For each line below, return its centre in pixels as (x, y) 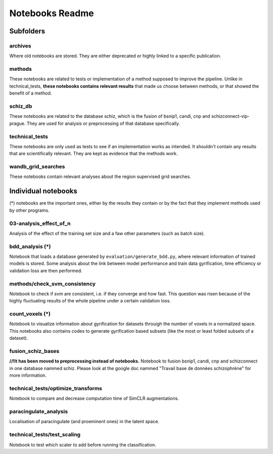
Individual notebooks (43, 191)
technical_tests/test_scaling (45, 435)
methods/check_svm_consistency (53, 284)
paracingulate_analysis (39, 412)
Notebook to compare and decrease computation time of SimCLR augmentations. (94, 398)
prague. (17, 123)
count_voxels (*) (30, 314)
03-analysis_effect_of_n (40, 223)
